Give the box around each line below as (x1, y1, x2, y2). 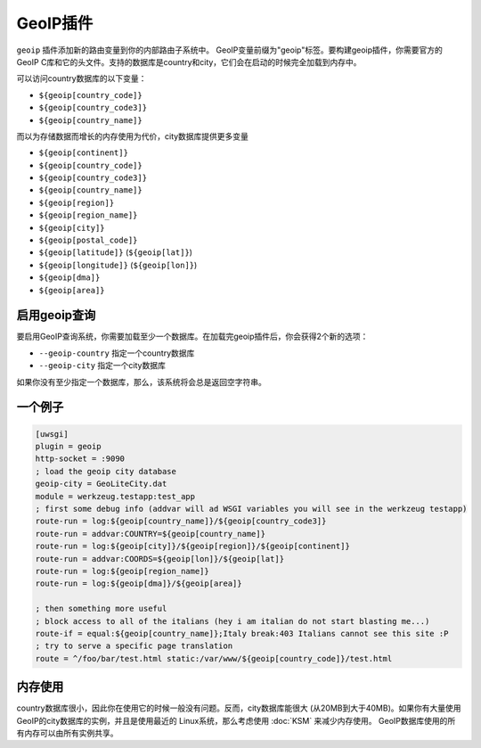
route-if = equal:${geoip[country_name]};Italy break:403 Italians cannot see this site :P (35, 629, 449, 638)
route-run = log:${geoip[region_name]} (35, 566, 209, 576)
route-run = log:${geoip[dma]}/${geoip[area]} (35, 579, 242, 588)
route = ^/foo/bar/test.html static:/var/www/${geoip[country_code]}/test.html (35, 653, 393, 663)
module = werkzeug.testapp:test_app (35, 491, 196, 501)
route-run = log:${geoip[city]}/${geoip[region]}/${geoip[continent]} (35, 541, 351, 552)
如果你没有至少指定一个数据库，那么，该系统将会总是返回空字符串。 (16, 376, 266, 387)
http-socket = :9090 (35, 454, 125, 464)
